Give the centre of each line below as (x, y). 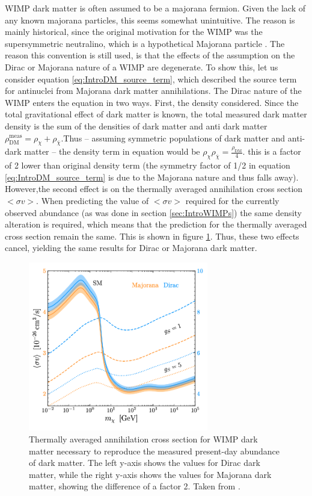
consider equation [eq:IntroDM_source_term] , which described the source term (151, 79)
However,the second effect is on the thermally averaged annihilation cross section (154, 189)
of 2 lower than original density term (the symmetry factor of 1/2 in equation (148, 165)
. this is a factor (272, 151)
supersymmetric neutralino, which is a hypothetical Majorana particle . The (145, 43)
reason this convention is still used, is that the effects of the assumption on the (150, 55)
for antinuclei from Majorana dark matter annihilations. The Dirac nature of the (153, 91)
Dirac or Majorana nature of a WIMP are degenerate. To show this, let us (142, 67)
